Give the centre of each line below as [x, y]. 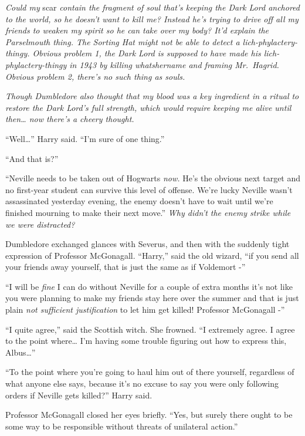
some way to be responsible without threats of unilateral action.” [122, 426]
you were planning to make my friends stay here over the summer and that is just [152, 298]
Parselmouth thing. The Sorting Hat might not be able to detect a [123, 41]
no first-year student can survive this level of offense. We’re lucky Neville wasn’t [149, 189]
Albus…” [21, 352]
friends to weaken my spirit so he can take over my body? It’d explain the [137, 30]
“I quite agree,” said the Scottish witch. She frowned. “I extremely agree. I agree [150, 329]
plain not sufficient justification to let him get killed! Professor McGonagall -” [145, 310]
